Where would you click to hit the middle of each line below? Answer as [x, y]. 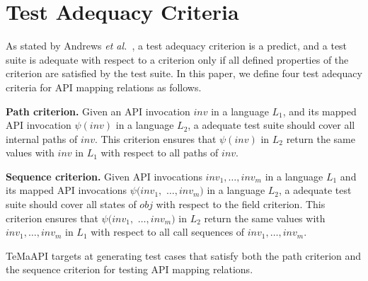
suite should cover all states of [71, 204]
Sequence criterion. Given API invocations [104, 176]
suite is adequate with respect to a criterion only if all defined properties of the [177, 59]
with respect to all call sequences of [168, 232]
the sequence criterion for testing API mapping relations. [130, 269]
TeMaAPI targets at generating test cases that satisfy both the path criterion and [184, 255]
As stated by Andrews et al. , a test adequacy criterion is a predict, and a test [177, 46]
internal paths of [42, 138]
